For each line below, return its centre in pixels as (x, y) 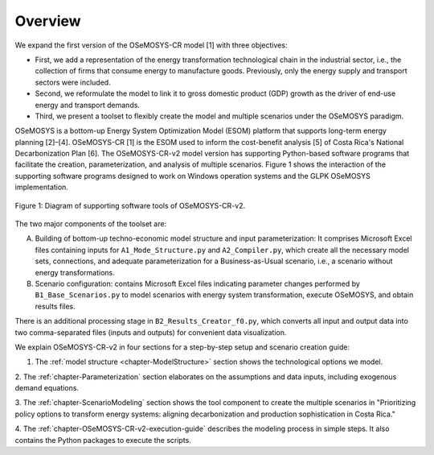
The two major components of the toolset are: (91, 224)
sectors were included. (73, 82)
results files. (55, 306)
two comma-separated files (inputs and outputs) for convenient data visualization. (151, 332)
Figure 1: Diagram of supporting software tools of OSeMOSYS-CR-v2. (130, 205)
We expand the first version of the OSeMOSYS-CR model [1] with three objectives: (151, 45)
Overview (48, 21)
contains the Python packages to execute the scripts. (103, 440)
